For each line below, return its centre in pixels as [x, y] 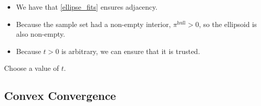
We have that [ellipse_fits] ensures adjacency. [87, 7]
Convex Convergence [60, 96]
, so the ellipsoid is [228, 24]
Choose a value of [32, 68]
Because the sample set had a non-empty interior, [93, 24]
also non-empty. [40, 34]
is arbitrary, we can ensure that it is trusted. [131, 51]
